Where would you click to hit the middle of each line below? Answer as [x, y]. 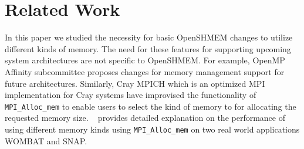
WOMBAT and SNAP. [46, 140]
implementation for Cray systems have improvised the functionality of [131, 95]
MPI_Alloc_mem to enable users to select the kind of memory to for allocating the [151, 106]
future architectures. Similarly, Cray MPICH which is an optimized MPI [135, 83]
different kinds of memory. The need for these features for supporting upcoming [148, 48]
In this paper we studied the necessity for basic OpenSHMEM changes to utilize [149, 37]
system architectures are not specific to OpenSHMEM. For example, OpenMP [145, 60]
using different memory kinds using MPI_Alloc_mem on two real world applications [152, 129]
